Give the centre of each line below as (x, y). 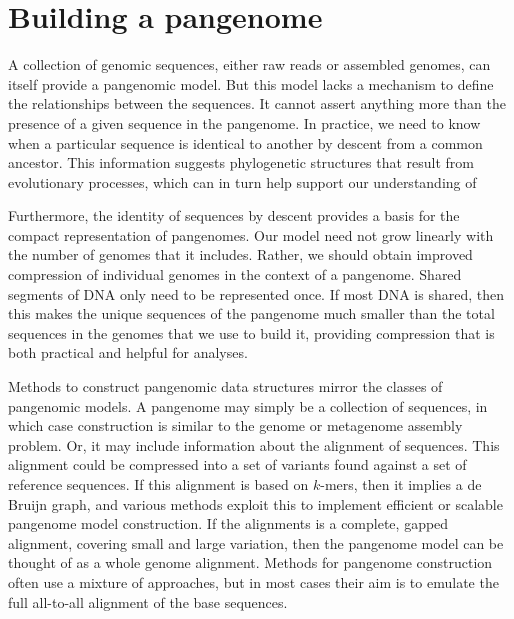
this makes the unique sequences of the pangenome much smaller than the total (251, 313)
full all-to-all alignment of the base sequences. (148, 601)
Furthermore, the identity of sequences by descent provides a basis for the (234, 215)
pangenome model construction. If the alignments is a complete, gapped (228, 523)
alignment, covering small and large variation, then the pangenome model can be (256, 542)
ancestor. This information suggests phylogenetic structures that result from (241, 162)
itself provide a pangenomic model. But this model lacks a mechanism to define (251, 83)
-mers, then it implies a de (401, 484)
